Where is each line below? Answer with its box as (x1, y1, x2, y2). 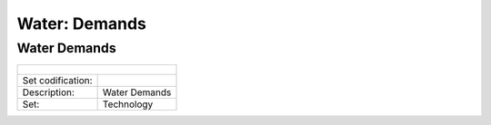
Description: (22, 86, 75, 99)
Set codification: (22, 74, 93, 87)
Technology (102, 98, 154, 111)
